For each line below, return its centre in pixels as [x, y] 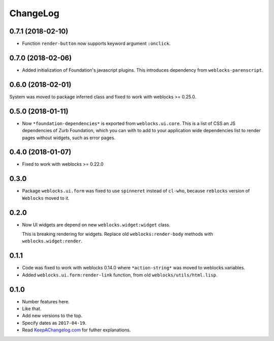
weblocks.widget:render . [52, 241]
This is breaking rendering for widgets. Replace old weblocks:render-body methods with [117, 234]
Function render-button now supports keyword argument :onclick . [96, 44]
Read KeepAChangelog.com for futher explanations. [76, 330]
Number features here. [46, 301]
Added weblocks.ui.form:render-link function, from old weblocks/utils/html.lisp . [120, 275]
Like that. [32, 309]
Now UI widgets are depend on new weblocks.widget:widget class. [96, 225]
